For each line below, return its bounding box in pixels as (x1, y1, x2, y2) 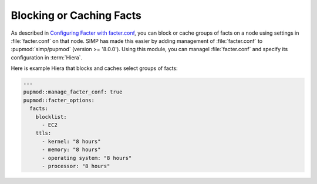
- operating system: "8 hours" (42, 155, 132, 161)
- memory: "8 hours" (42, 146, 101, 153)
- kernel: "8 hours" (42, 138, 101, 145)
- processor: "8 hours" (42, 163, 110, 169)
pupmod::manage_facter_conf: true (23, 89, 123, 95)
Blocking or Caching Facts (11, 9, 142, 22)
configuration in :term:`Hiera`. (11, 53, 82, 61)
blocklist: (35, 113, 67, 120)
